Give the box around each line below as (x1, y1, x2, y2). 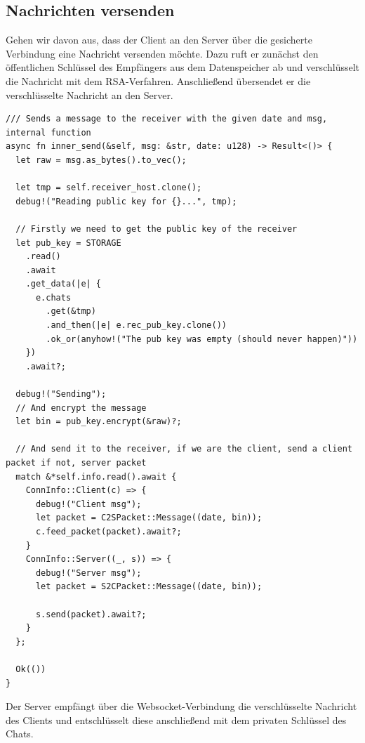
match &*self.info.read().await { (15, 471, 177, 482)
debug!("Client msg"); (35, 499, 142, 509)
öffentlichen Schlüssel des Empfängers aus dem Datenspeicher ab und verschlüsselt (6, 60, 359, 74)
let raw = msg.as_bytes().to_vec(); (15, 154, 187, 165)
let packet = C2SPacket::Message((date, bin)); (35, 513, 263, 523)
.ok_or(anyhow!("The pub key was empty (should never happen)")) (46, 334, 358, 344)
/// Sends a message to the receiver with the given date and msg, (6, 114, 328, 124)
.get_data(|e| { (25, 279, 102, 289)
